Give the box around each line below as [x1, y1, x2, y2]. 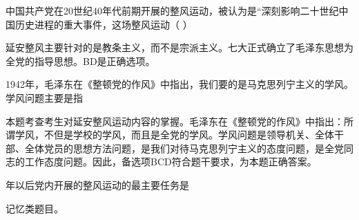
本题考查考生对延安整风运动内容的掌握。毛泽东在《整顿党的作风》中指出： [6, 113, 344, 128]
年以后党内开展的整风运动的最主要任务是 [6, 177, 189, 192]
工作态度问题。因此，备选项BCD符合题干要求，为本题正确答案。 [24, 154, 317, 169]
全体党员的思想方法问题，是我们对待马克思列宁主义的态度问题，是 [24, 140, 324, 155]
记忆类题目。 [6, 201, 64, 215]
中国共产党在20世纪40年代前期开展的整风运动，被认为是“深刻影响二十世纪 [6, 3, 339, 17]
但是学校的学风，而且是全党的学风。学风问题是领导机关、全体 [53, 127, 334, 142]
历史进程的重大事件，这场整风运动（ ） [14, 17, 193, 31]
